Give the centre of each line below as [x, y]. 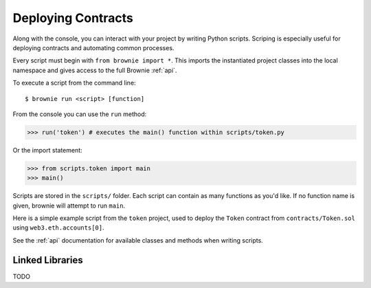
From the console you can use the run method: [80, 114]
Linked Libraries [48, 260]
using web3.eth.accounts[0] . [58, 228]
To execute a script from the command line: [75, 83]
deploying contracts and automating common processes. [93, 47]
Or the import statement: [47, 150]
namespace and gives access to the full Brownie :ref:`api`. [95, 70]
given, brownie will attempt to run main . [69, 206]
